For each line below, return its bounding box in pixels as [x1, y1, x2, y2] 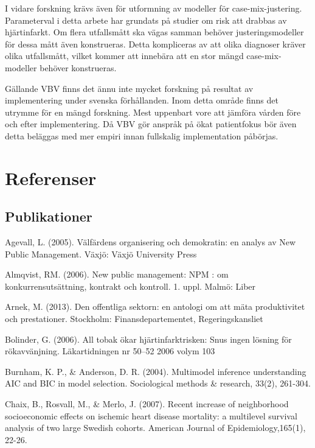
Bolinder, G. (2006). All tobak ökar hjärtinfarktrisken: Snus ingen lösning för [5, 332, 292, 345]
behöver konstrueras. [40, 61, 117, 74]
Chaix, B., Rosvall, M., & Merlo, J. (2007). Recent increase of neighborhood [5, 397, 289, 410]
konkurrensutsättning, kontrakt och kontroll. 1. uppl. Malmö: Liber [5, 279, 256, 292]
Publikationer [5, 207, 92, 226]
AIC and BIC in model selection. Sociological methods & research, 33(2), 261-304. [5, 377, 311, 390]
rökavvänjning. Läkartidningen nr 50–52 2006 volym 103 [5, 345, 215, 357]
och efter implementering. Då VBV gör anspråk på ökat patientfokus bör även [5, 117, 297, 130]
